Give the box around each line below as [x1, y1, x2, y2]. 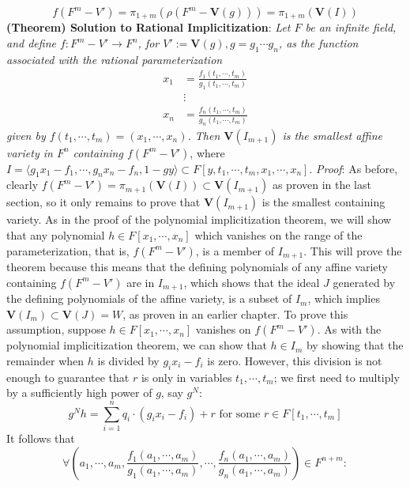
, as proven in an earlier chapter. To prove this [122, 305, 348, 322]
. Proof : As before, [309, 160, 398, 176]
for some [219, 408, 261, 420]
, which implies [307, 290, 380, 307]
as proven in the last [272, 176, 371, 193]
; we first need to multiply [273, 368, 400, 385]
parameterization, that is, [6, 242, 130, 259]
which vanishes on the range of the [194, 226, 363, 243]
